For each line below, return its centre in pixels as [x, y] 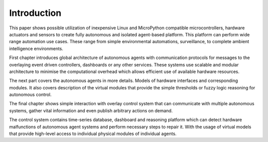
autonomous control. [31, 95]
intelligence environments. [36, 48]
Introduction [35, 13]
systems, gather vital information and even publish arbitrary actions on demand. [91, 110]
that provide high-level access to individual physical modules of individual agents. [93, 134]
